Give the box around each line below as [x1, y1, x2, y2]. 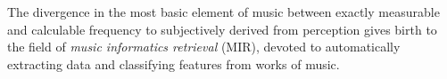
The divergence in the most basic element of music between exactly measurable [7, 3, 440, 20]
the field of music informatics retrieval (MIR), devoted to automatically [7, 37, 401, 56]
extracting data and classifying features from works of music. [7, 54, 340, 73]
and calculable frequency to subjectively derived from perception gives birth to [7, 20, 437, 38]
